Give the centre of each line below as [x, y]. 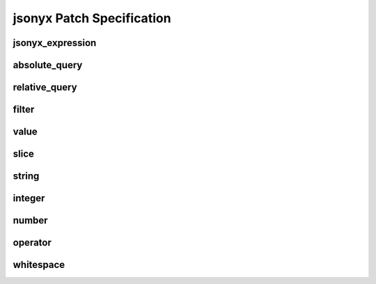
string [26, 176]
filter [24, 110]
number [30, 220]
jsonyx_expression [55, 43]
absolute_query [48, 65]
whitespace [39, 265]
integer [29, 198]
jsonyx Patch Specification [92, 18]
